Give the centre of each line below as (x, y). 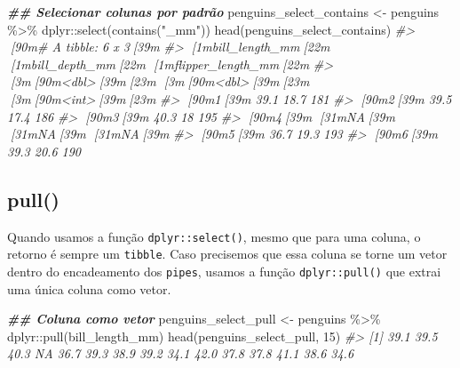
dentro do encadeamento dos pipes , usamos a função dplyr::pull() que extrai (224, 271)
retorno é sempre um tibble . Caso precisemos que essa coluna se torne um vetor (227, 254)
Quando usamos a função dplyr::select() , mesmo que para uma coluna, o (214, 236)
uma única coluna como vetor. (89, 288)
